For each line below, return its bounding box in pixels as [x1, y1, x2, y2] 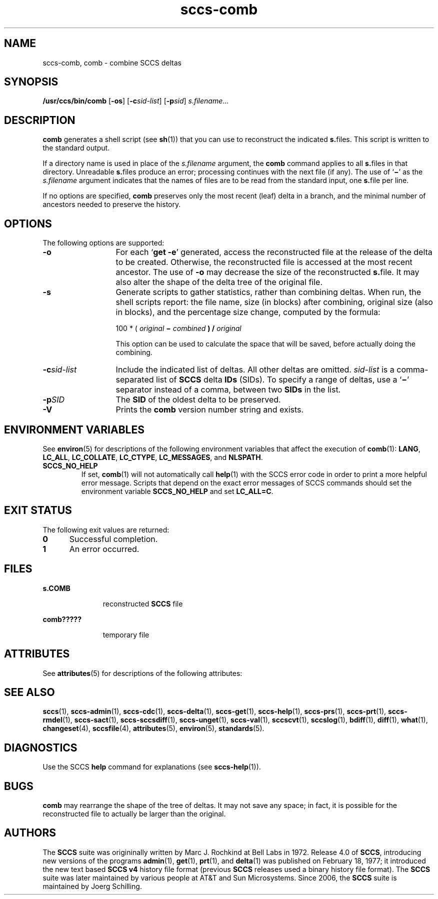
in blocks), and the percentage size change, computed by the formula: [115, 307, 380, 317]
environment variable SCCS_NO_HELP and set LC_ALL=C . [81, 486, 273, 495]
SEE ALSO [4, 685, 55, 698]
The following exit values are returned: [42, 525, 169, 534]
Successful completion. [69, 533, 158, 544]
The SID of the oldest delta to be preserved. [115, 394, 281, 405]
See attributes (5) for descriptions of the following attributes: [42, 668, 242, 677]
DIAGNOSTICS [4, 741, 77, 754]
